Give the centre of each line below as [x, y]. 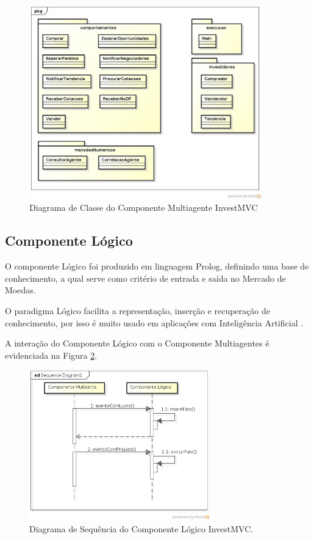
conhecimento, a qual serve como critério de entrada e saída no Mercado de [145, 278]
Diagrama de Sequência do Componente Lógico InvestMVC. [141, 528]
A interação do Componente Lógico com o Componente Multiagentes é [137, 343]
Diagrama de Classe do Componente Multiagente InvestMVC [144, 207]
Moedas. [20, 290]
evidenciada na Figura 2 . [51, 355]
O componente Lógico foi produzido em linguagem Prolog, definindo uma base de [157, 266]
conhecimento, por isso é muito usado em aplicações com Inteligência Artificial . [154, 322]
